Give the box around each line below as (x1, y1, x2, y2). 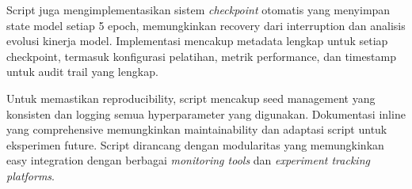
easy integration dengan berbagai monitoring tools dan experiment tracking (6, 152, 370, 168)
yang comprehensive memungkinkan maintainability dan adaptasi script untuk (6, 121, 387, 138)
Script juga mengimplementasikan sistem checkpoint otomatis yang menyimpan (6, 2, 391, 17)
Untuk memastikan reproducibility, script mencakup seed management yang (6, 89, 376, 106)
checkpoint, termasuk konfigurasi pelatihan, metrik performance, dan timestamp (6, 47, 397, 64)
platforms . (6, 167, 55, 183)
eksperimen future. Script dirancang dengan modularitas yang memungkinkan (6, 136, 384, 153)
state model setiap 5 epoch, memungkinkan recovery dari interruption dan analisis (6, 17, 406, 33)
